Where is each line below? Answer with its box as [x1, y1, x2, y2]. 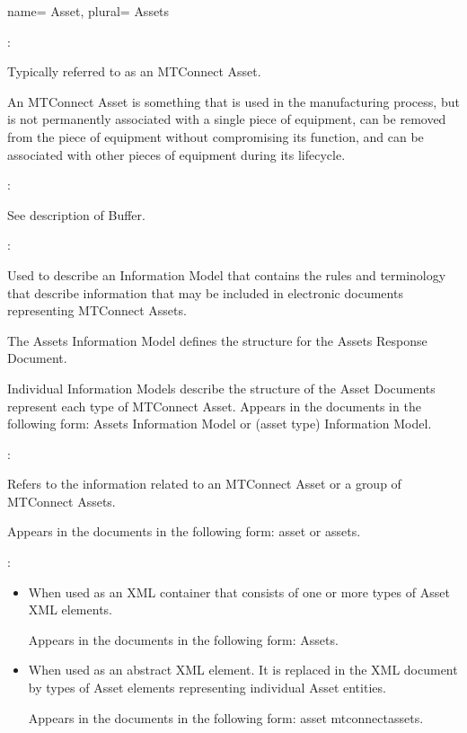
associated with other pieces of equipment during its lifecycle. [7, 145, 346, 163]
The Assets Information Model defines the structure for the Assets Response [7, 331, 427, 349]
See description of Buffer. [7, 205, 145, 224]
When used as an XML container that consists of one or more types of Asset [28, 582, 450, 601]
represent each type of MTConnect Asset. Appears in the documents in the [7, 396, 421, 415]
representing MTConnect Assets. [7, 301, 187, 320]
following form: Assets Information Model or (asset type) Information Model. [7, 414, 432, 433]
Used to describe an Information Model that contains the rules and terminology [7, 265, 446, 284]
